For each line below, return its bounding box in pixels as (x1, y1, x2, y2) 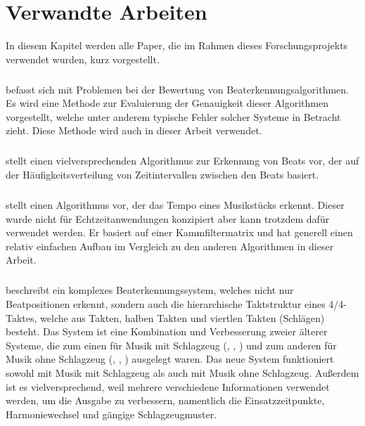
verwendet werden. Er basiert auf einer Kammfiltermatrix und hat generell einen (6, 225, 353, 240)
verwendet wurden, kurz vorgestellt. (6, 51, 160, 66)
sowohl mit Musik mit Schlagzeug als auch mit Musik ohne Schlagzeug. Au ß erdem (6, 365, 359, 380)
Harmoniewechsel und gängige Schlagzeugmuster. (6, 406, 217, 421)
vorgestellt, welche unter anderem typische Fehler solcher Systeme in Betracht (6, 109, 341, 124)
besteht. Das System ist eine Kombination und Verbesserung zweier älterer (6, 324, 328, 339)
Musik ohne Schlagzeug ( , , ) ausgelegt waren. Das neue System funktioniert (6, 351, 334, 366)
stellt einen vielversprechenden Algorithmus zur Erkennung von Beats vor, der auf (6, 153, 359, 168)
